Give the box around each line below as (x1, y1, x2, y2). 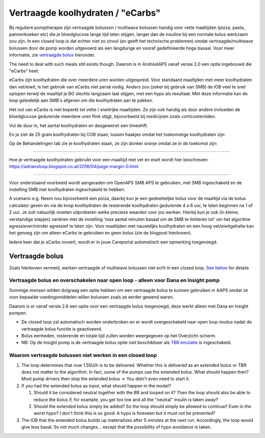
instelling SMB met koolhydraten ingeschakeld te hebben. (9, 186, 125, 192)
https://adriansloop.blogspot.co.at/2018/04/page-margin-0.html (9, 164, 139, 170)
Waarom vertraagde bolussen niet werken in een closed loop (9, 352, 157, 359)
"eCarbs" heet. (9, 68, 39, 74)
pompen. (9, 310, 27, 316)
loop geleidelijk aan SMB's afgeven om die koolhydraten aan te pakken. (9, 97, 154, 103)
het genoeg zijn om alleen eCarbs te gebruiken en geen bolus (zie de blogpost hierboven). (9, 230, 192, 236)
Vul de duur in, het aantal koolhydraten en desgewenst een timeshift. (9, 122, 148, 128)
